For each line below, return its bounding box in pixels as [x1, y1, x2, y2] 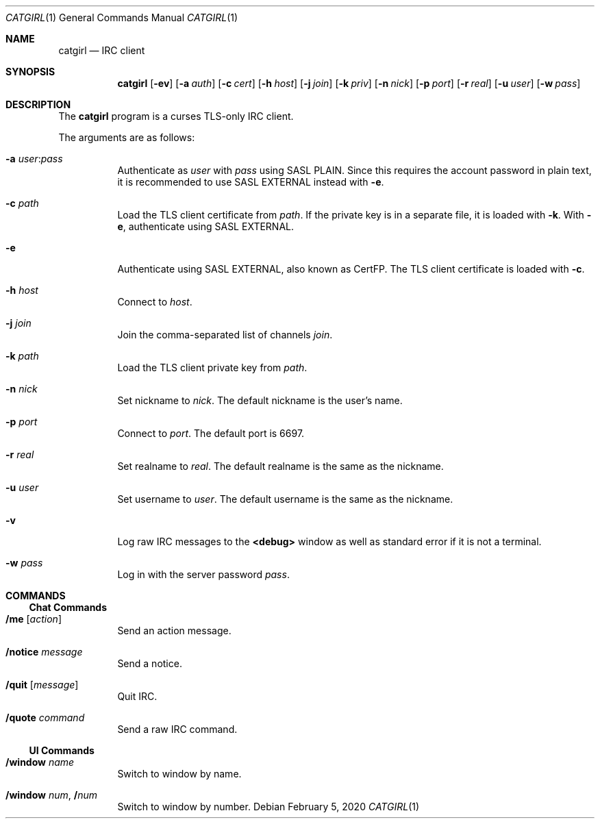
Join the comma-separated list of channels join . [117, 329, 333, 340]
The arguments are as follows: [58, 132, 195, 143]
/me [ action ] [5, 613, 62, 625]
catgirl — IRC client [58, 45, 145, 56]
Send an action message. [117, 625, 232, 636]
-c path [5, 197, 39, 209]
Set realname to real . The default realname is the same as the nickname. [117, 460, 444, 472]
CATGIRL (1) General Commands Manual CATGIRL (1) [5, 12, 238, 23]
